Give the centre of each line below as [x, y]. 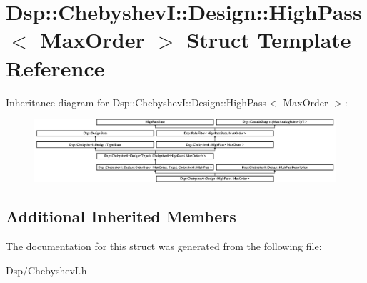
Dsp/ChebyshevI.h [46, 270]
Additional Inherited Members [121, 216]
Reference [55, 68]
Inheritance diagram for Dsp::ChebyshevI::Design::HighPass [136, 102]
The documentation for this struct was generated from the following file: [164, 246]
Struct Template [269, 40]
